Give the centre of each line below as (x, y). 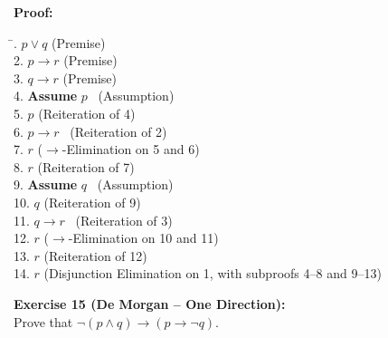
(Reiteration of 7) (86, 166)
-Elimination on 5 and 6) (131, 149)
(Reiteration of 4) (87, 113)
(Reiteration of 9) (92, 202)
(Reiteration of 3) (124, 220)
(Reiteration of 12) (95, 255)
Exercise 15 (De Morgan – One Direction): (150, 303)
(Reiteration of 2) (118, 131)
